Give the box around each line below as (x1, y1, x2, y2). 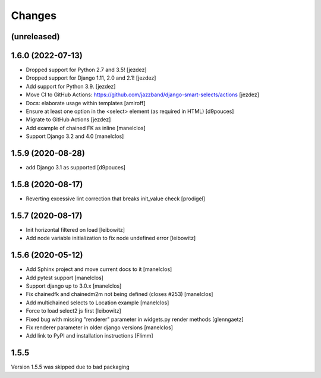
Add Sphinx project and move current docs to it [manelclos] (26, 266, 172, 273)
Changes (11, 9, 56, 22)
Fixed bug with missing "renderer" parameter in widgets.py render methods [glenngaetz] (26, 316, 244, 323)
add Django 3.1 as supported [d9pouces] (26, 164, 126, 171)
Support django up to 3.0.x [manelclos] (26, 282, 122, 289)
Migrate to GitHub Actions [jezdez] (26, 116, 111, 123)
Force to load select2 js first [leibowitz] (26, 307, 121, 314)
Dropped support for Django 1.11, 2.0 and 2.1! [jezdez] (26, 74, 156, 81)
